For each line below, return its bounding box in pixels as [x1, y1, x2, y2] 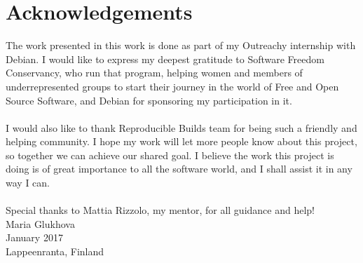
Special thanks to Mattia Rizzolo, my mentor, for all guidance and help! [6, 203, 315, 217]
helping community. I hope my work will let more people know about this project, [6, 134, 357, 149]
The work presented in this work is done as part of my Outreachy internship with [6, 38, 356, 53]
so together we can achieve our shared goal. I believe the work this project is [6, 147, 334, 162]
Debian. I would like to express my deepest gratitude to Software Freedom [6, 51, 324, 66]
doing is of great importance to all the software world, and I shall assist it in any [6, 161, 352, 176]
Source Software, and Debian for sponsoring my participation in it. [6, 93, 292, 107]
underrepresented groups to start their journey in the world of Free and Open [6, 79, 339, 93]
